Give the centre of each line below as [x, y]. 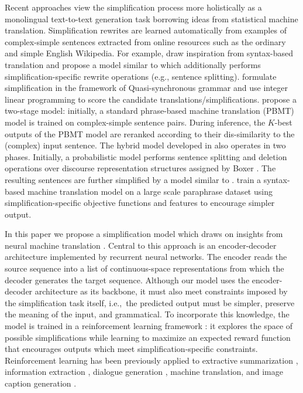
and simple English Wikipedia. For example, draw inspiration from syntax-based [149, 53]
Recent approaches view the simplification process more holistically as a [133, 7]
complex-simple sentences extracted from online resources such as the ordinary [145, 41]
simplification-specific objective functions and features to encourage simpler [140, 203]
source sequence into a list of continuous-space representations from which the [144, 268]
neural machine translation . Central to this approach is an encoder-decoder [141, 245]
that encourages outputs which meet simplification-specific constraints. [131, 349]
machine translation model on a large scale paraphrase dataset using [150, 191]
